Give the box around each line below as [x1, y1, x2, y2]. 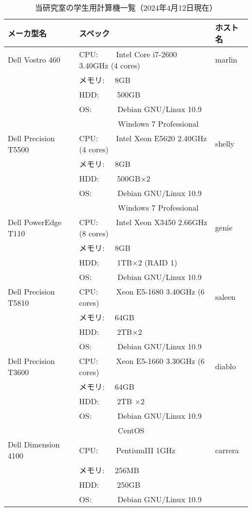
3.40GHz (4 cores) [79, 60, 141, 71]
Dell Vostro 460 [8, 54, 61, 65]
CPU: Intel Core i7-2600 [79, 49, 177, 60]
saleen [215, 291, 236, 302]
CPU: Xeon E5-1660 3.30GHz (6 [79, 355, 205, 366]
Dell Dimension [8, 439, 60, 450]
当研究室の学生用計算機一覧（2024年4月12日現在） [34, 2, 217, 13]
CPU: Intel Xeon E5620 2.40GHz [79, 132, 207, 144]
